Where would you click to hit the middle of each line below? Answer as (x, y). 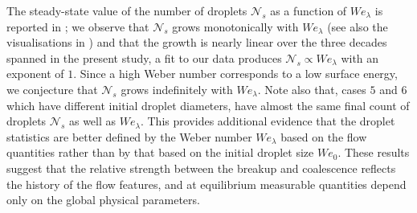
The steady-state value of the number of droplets (127, 10)
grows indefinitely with (177, 89)
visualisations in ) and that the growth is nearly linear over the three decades (197, 42)
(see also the (358, 26)
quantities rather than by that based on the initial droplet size (160, 152)
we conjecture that (52, 89)
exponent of (35, 74)
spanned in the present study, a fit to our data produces (144, 57)
